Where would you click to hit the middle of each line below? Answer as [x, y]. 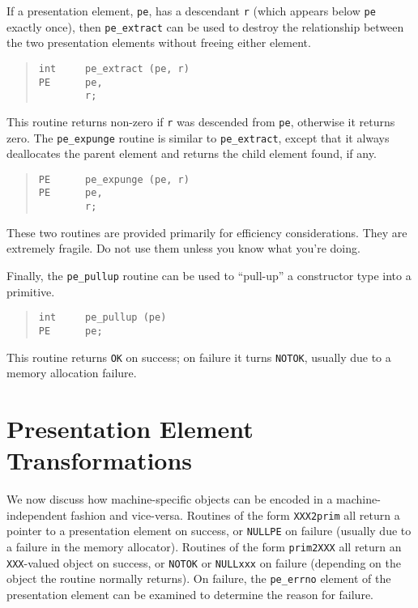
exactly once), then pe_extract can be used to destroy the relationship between [205, 26]
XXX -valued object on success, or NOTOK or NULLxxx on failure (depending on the [204, 562]
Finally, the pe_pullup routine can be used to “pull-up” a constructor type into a [209, 275]
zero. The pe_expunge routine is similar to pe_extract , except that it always [198, 137]
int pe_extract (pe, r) [114, 68]
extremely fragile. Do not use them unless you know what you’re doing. [183, 248]
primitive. [31, 291]
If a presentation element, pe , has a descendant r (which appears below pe [191, 11]
